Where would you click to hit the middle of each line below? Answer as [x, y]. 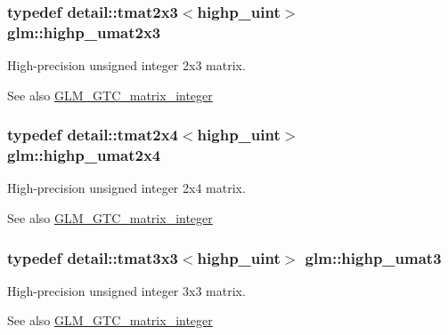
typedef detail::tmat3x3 [93, 257]
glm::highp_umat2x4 [84, 155]
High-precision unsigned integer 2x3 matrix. [126, 65]
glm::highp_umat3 [373, 257]
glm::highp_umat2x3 [84, 32]
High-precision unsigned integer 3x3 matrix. [126, 290]
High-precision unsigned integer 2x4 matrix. [126, 188]
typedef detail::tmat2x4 [93, 135]
